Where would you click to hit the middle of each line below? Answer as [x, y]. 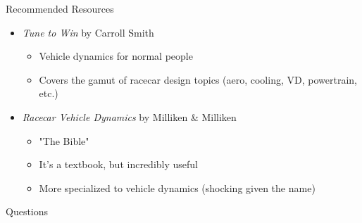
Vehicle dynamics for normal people [116, 56]
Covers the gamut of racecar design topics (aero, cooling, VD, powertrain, [198, 79]
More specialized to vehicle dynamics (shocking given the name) [177, 187]
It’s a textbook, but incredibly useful [118, 164]
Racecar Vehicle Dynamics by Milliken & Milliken [129, 116]
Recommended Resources [60, 8]
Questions [27, 211]
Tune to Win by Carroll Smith [88, 32]
